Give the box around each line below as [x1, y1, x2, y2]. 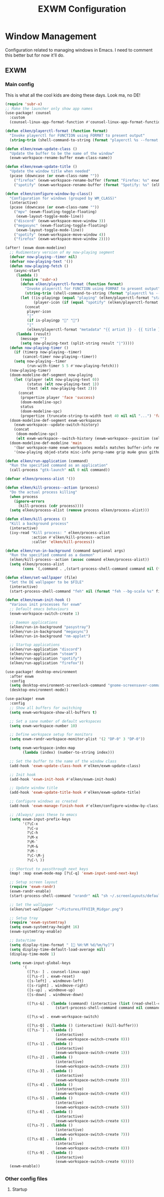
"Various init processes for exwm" [9, 602, 82, 607]
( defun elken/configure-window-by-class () [5, 191, 93, 196]
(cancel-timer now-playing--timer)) [22, 354, 97, 359]
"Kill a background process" [9, 521, 69, 526]
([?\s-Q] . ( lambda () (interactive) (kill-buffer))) [26, 1023, 139, 1028]
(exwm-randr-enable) [9, 889, 51, 894]
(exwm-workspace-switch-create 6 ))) [55, 1118, 130, 1123]
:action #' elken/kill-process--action [31, 535, 110, 540]
